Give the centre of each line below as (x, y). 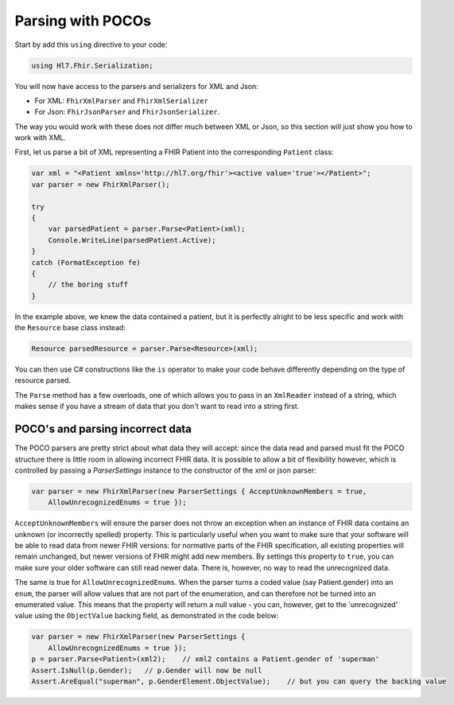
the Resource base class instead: (70, 328)
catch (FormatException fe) (86, 262)
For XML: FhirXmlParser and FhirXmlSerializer (121, 100)
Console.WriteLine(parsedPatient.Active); (132, 240)
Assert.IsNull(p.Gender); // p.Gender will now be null (147, 670)
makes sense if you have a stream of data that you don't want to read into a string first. (157, 407)
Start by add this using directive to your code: (91, 45)
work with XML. (41, 138)
